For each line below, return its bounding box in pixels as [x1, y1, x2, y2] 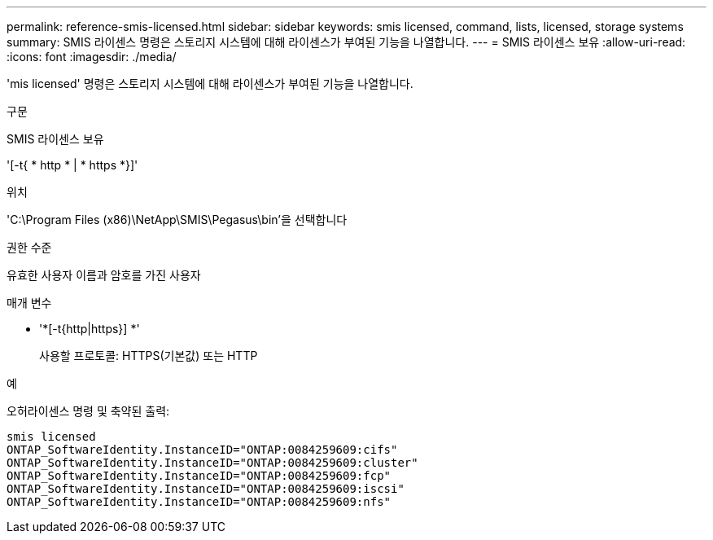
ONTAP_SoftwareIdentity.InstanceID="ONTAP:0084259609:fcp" [7, 469, 391, 482]
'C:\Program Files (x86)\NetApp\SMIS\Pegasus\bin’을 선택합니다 [7, 213, 348, 226]
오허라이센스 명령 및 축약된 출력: [7, 404, 170, 418]
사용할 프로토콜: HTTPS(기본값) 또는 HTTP [39, 349, 258, 362]
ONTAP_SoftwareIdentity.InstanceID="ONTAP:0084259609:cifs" [7, 443, 398, 456]
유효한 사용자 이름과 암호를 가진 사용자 [7, 268, 201, 282]
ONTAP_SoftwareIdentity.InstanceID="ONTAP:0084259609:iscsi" [7, 482, 405, 495]
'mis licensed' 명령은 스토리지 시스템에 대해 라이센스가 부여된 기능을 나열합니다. [7, 77, 413, 90]
